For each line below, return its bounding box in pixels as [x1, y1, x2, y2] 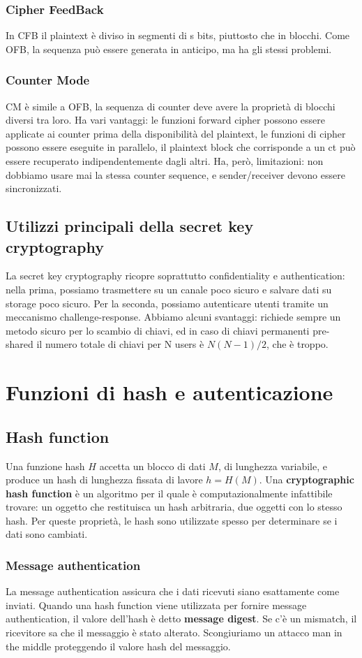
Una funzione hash [6, 458, 85, 473]
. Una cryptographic [259, 472, 354, 487]
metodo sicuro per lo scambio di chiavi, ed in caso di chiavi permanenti [6, 323, 310, 337]
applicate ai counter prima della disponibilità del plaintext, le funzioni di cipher [6, 126, 346, 140]
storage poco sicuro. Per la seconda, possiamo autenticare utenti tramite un [6, 295, 329, 310]
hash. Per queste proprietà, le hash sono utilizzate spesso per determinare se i [6, 513, 338, 527]
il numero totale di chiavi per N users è [36, 337, 204, 351]
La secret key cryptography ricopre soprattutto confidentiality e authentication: [6, 268, 345, 283]
